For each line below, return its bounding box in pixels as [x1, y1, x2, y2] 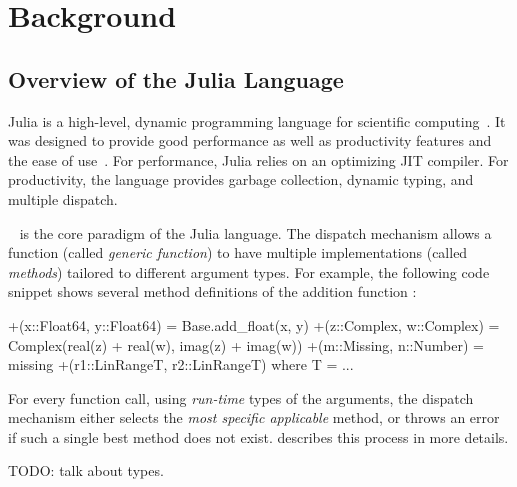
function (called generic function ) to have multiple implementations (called [8, 242, 468, 263]
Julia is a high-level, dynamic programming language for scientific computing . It [8, 110, 506, 131]
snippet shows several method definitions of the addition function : [8, 281, 417, 302]
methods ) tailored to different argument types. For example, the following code [8, 261, 490, 282]
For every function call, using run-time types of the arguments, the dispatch [8, 387, 474, 408]
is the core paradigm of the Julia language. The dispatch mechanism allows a [19, 222, 492, 243]
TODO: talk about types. [8, 460, 164, 481]
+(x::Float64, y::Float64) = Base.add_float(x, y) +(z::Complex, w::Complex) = [8, 314, 500, 335]
